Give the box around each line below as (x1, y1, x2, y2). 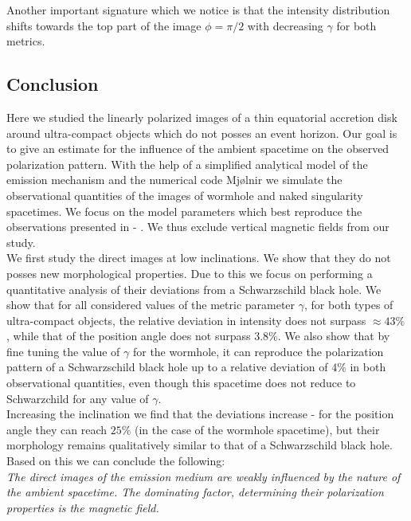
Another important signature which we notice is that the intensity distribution (6, 2, 390, 18)
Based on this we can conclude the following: (6, 452, 225, 469)
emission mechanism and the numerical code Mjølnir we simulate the (6, 171, 342, 188)
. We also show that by (277, 327, 390, 344)
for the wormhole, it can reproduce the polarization (132, 343, 384, 359)
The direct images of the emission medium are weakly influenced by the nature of (6, 468, 401, 484)
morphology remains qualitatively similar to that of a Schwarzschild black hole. (6, 437, 393, 453)
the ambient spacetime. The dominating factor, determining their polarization (6, 484, 384, 500)
